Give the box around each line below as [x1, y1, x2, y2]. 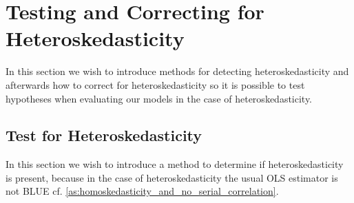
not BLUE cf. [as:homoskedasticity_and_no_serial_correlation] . [6, 184, 279, 198]
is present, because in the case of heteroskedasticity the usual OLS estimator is [6, 170, 338, 184]
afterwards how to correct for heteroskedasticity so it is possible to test [6, 77, 305, 92]
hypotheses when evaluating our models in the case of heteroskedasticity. [6, 91, 313, 105]
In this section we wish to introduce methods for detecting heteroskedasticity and [6, 64, 349, 78]
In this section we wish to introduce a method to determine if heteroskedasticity [6, 157, 344, 171]
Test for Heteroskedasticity [6, 125, 202, 146]
